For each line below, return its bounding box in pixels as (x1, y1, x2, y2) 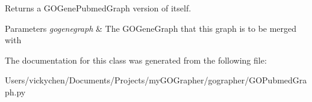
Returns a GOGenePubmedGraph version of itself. (5, 2, 192, 14)
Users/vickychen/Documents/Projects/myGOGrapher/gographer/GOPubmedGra (5, 74, 307, 86)
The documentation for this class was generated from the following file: (5, 53, 267, 66)
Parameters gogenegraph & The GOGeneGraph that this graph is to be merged (5, 22, 297, 34)
